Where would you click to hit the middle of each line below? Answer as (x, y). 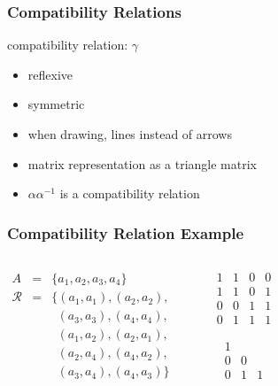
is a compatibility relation (130, 193)
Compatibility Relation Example (126, 232)
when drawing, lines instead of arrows (130, 134)
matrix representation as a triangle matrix (142, 163)
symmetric (56, 104)
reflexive (50, 74)
